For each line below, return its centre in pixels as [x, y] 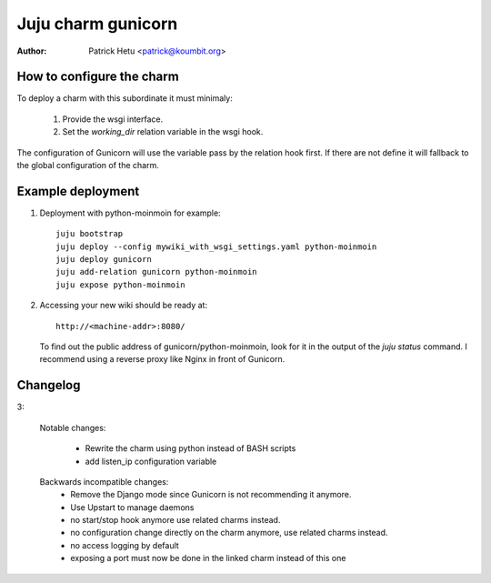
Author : [32, 51]
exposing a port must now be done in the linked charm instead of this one [208, 558]
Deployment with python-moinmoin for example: [130, 213]
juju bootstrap [90, 234]
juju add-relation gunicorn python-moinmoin [157, 272]
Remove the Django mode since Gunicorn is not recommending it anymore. [211, 495]
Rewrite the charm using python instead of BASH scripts [190, 448]
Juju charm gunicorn [97, 24]
